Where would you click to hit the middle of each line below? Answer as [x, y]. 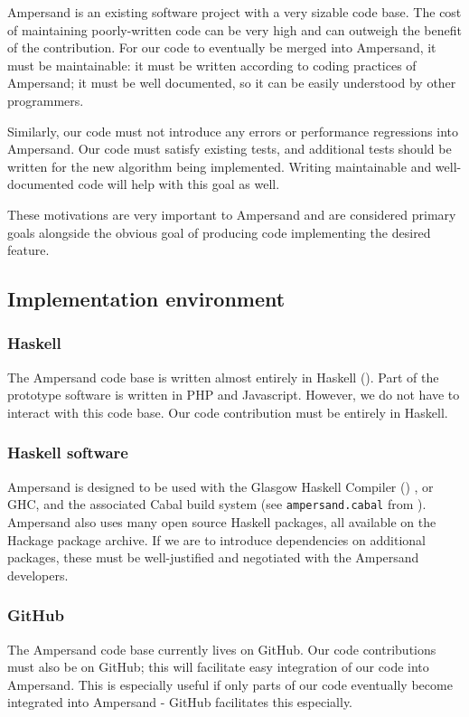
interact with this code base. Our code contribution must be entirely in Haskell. [228, 412]
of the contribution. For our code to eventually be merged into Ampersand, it [222, 47]
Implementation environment [146, 299]
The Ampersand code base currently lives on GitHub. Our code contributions [222, 649]
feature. [28, 250]
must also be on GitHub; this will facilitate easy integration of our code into [218, 667]
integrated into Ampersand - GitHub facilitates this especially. [180, 702]
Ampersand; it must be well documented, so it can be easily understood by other [232, 83]
